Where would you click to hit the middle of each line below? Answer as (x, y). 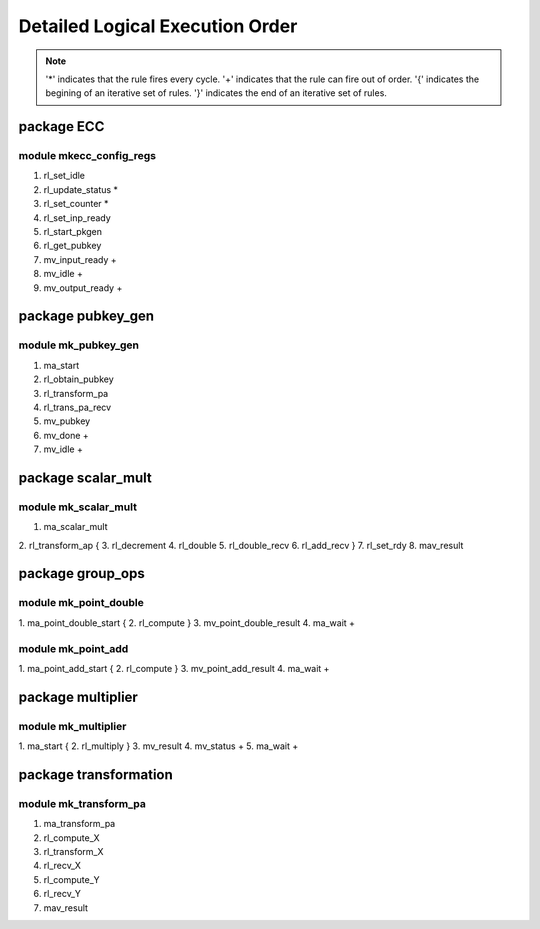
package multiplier (78, 696)
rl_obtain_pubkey (78, 379)
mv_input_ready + (80, 259)
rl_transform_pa (76, 393)
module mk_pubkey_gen (79, 345)
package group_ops (81, 573)
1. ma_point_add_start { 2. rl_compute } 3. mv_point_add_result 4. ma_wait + (174, 668)
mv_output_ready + (83, 287)
